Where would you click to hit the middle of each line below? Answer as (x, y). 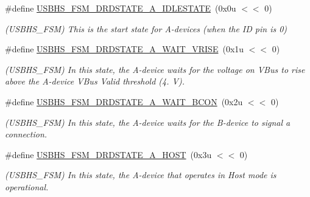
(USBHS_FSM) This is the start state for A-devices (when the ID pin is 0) (146, 28)
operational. (27, 186)
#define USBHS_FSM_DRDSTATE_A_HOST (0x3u (108, 154)
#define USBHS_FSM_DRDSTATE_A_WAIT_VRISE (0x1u (125, 49)
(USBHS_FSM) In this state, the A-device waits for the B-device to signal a (148, 122)
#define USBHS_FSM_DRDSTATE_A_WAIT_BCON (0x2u (124, 101)
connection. (26, 134)
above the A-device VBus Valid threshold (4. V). (95, 81)
